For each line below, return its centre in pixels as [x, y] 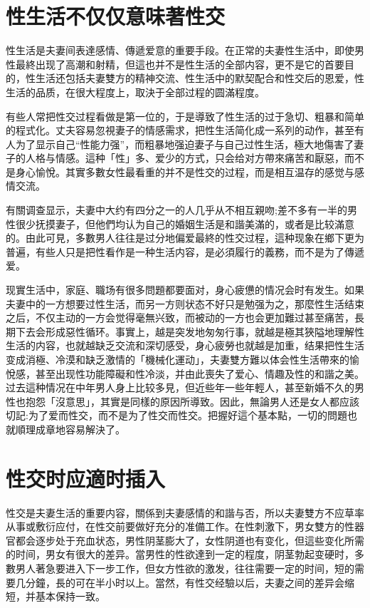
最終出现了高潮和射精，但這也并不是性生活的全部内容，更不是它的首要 [180, 64]
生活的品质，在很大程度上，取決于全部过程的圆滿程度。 [135, 92]
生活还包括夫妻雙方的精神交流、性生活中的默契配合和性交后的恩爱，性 [200, 78]
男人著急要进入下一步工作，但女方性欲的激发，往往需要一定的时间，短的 [185, 568]
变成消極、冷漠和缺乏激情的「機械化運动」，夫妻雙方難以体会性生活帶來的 [178, 359]
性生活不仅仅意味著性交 [116, 16]
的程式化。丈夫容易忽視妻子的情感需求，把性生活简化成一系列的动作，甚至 [180, 130]
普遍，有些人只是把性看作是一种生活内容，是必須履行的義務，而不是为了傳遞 [185, 251]
